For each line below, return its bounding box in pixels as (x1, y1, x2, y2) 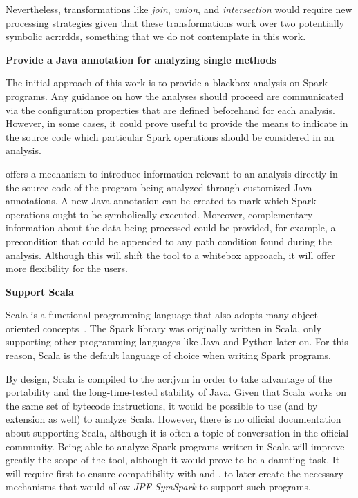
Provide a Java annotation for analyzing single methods (6, 52, 276, 66)
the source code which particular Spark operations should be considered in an (6, 129, 335, 144)
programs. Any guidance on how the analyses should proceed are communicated (6, 88, 344, 103)
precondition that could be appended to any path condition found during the (6, 233, 332, 248)
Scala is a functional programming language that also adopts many (6, 307, 289, 322)
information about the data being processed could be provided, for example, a (6, 220, 336, 235)
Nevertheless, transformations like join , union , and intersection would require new (6, 2, 352, 16)
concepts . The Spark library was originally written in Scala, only (43, 320, 321, 335)
